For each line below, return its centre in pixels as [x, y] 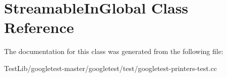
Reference [39, 27]
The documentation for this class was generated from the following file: [114, 51]
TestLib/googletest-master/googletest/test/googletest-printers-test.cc [111, 68]
